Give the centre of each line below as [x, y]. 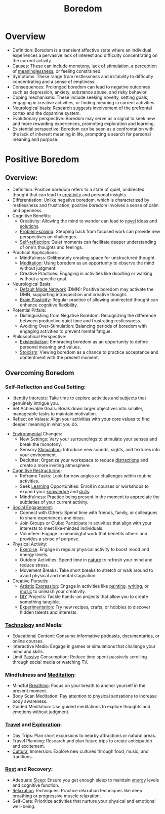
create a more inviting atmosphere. [55, 465]
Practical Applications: [35, 252]
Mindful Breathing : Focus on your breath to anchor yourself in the [79, 685]
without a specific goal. [43, 278]
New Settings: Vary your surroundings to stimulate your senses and [88, 439]
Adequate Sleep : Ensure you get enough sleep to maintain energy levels [85, 780]
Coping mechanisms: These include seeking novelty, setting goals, [80, 97]
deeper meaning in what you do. [45, 424]
